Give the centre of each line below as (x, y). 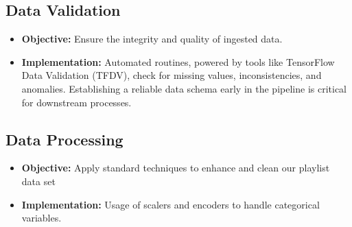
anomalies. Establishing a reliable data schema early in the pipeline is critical (184, 88)
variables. (42, 218)
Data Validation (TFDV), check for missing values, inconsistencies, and (172, 75)
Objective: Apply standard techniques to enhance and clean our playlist (176, 168)
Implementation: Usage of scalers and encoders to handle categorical (171, 204)
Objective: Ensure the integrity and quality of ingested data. (152, 39)
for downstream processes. (77, 102)
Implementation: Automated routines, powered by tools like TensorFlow (178, 61)
